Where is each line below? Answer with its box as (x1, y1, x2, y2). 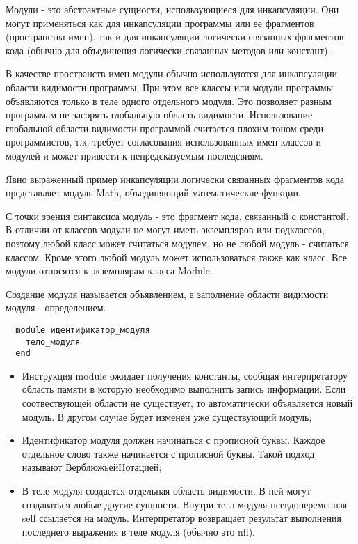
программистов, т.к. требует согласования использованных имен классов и (6, 134, 322, 149)
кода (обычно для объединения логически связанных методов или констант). (6, 42, 331, 57)
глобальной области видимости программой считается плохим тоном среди (6, 121, 324, 135)
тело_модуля (25, 336, 81, 347)
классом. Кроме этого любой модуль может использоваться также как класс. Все (6, 249, 347, 264)
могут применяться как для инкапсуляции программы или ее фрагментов (6, 15, 314, 30)
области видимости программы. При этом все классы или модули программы (6, 79, 334, 94)
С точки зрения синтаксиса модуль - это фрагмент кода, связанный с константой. (6, 208, 349, 223)
